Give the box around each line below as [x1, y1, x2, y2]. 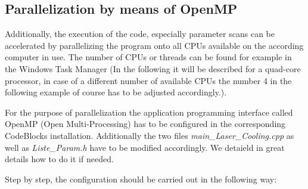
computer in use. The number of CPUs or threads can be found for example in [5, 51, 292, 63]
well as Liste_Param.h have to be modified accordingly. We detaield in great [5, 141, 285, 153]
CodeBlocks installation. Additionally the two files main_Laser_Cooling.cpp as [5, 129, 294, 141]
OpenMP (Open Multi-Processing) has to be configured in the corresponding [5, 117, 286, 130]
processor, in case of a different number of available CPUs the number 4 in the [5, 74, 292, 86]
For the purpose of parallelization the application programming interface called [5, 106, 293, 118]
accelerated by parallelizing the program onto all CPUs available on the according [5, 39, 304, 51]
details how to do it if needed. [5, 153, 114, 165]
